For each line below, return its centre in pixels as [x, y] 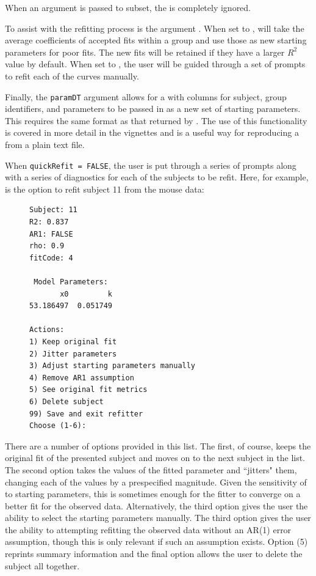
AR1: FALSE [51, 234]
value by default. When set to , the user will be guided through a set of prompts [155, 64]
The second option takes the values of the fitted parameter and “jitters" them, [151, 469]
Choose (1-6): [58, 426]
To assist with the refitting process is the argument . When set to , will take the [155, 28]
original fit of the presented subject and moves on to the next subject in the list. [155, 458]
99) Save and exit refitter [86, 414]
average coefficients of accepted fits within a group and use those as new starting [156, 40]
